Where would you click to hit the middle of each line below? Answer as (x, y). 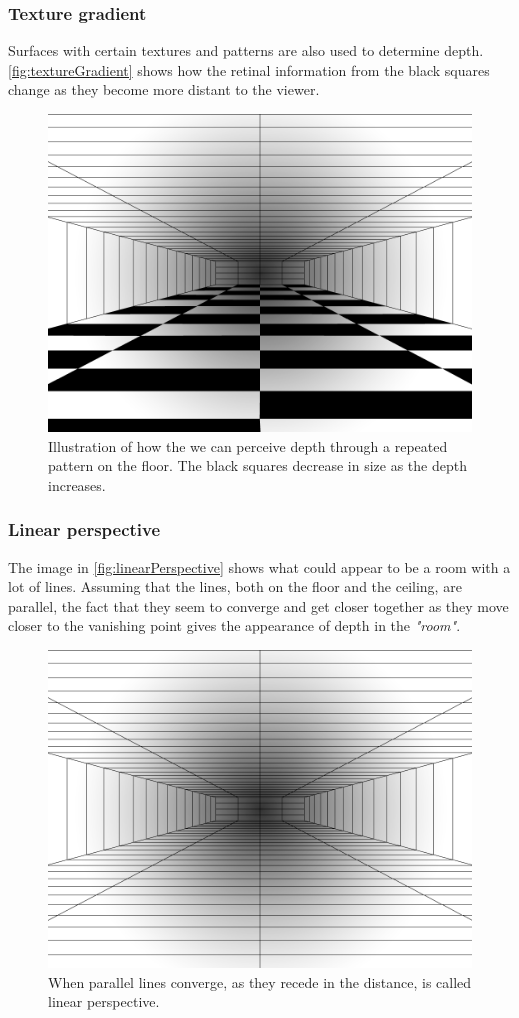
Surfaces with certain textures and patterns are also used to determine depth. (246, 50)
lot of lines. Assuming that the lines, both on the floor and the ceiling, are (235, 586)
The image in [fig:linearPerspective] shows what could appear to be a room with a (259, 566)
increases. (77, 484)
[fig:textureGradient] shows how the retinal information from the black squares (249, 69)
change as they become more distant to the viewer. (164, 89)
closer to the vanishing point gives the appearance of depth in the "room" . (234, 625)
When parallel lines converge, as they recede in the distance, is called (260, 981)
